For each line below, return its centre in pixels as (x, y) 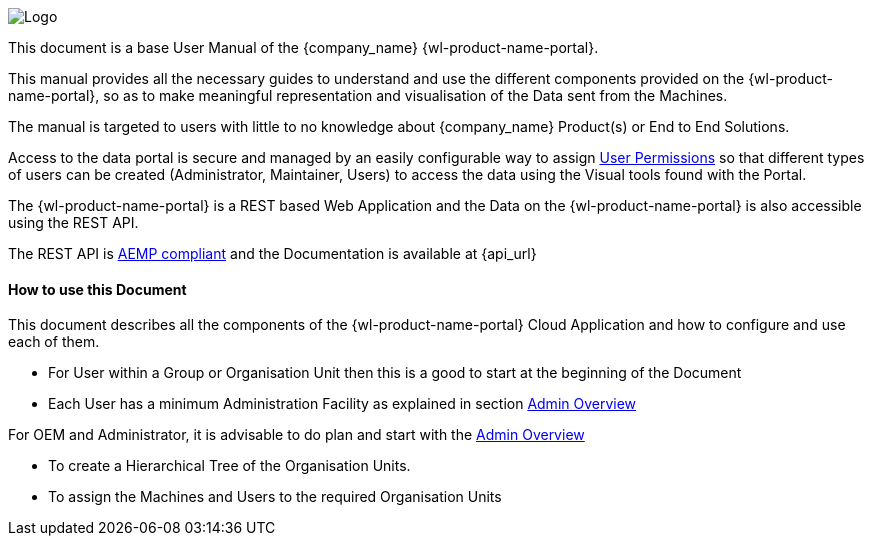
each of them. (54, 342)
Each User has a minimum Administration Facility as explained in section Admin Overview (342, 404)
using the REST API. (73, 222)
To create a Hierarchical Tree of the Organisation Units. (229, 466)
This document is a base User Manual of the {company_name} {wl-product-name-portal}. (303, 47)
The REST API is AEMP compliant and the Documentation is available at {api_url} (272, 253)
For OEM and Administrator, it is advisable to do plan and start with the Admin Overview (296, 435)
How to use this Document (97, 289)
